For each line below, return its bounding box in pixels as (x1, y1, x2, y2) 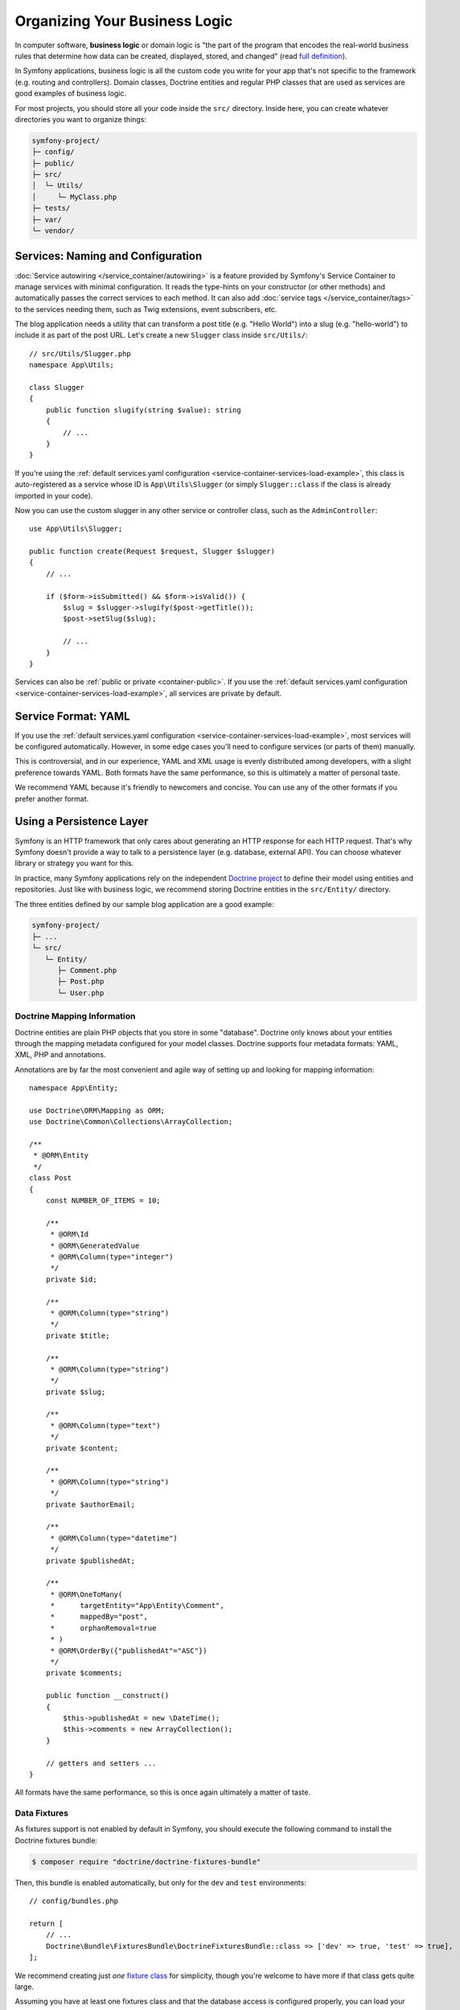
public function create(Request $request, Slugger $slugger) (29, 547, 275, 556)
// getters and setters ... (45, 1758, 157, 1768)
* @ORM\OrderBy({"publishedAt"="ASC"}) (50, 1646, 208, 1655)
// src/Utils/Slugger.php (29, 349, 132, 358)
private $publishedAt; (45, 1556, 136, 1565)
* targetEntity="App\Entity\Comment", (50, 1601, 224, 1610)
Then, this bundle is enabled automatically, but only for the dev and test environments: (14, 1877, 307, 1887)
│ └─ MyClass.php (31, 192, 117, 201)
